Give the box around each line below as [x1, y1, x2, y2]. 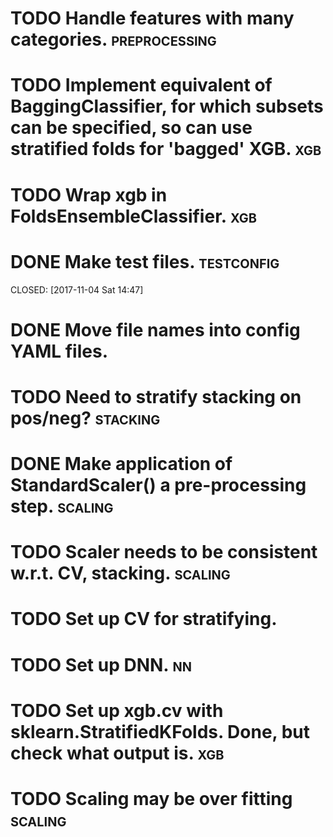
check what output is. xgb [10, 742, 225, 764]
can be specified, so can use [10, 117, 253, 139]
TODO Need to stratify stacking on [10, 385, 302, 408]
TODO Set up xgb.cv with [10, 699, 224, 722]
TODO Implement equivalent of [10, 74, 273, 97]
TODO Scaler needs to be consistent [10, 541, 318, 564]
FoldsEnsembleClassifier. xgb [10, 205, 257, 227]
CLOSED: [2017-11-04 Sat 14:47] [10, 283, 144, 296]
